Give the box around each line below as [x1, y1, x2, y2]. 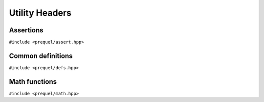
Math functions [9, 77, 57, 86]
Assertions [9, 26, 44, 34]
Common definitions [9, 51, 73, 60]
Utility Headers [9, 7, 72, 18]
